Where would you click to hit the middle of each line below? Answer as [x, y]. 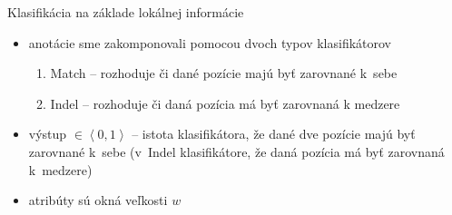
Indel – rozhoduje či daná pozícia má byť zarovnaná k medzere [225, 103]
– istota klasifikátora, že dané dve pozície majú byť [274, 134]
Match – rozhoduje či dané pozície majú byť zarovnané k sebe [224, 73]
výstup [48, 134]
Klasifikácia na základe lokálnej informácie [126, 12]
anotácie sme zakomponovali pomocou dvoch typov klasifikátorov [210, 42]
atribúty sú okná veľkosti [98, 200]
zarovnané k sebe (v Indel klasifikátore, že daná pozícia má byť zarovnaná [236, 151]
